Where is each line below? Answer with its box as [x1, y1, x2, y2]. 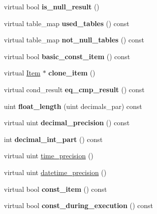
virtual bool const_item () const [4, 183, 107, 194]
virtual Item [4, 68, 40, 78]
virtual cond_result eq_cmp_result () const [4, 84, 145, 94]
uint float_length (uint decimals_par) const [4, 101, 142, 111]
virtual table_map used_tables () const [4, 18, 129, 28]
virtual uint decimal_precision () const [4, 117, 130, 128]
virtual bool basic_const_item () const [4, 51, 130, 61]
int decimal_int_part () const [4, 134, 103, 144]
